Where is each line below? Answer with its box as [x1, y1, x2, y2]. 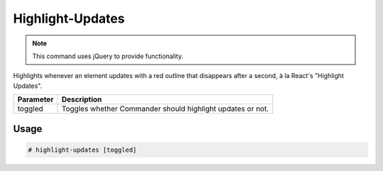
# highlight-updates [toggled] [28, 145, 138, 154]
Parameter [17, 94, 54, 104]
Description [61, 94, 102, 104]
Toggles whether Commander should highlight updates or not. [61, 104, 270, 114]
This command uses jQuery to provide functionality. [32, 52, 184, 60]
